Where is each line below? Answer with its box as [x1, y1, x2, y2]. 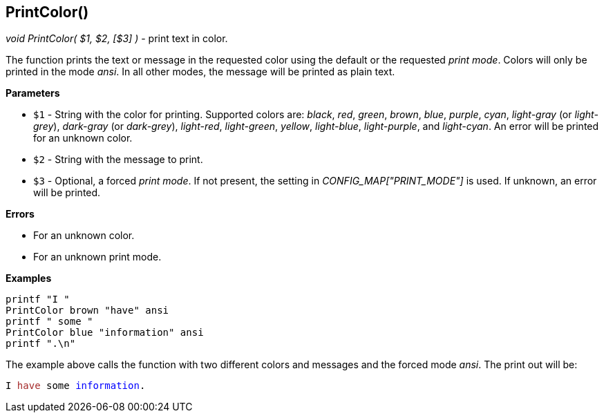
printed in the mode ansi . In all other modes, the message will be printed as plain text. [6, 66, 395, 78]
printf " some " [6, 316, 93, 327]
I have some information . [6, 380, 146, 392]
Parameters [6, 87, 60, 99]
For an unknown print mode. [33, 251, 162, 263]
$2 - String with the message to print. [33, 153, 203, 166]
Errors [6, 208, 35, 220]
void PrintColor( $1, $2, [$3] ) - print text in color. [6, 32, 228, 45]
